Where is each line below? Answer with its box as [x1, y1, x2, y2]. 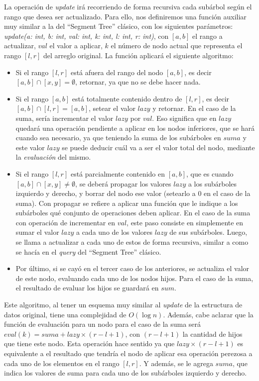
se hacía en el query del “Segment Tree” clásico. [15, 246, 161, 257]
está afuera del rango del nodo [70, 67, 163, 77]
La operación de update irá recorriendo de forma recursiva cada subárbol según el [4, 1, 252, 11]
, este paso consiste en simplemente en [127, 217, 244, 227]
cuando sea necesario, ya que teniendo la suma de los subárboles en [15, 132, 221, 143]
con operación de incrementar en [15, 217, 116, 227]
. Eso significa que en [152, 112, 217, 123]
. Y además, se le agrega [139, 358, 213, 368]
